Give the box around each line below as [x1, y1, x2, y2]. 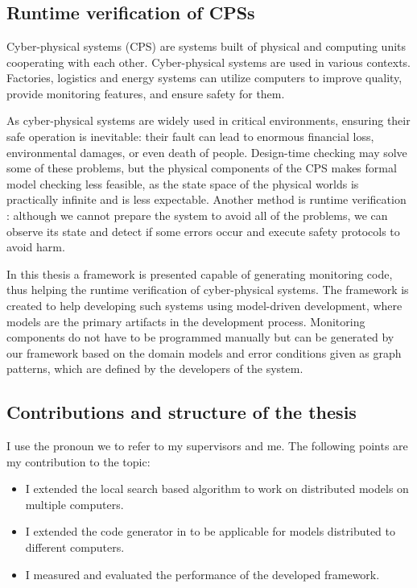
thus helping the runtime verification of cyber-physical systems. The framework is [6, 281, 409, 298]
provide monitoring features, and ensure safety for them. [6, 85, 285, 101]
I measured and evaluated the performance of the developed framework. [25, 565, 380, 582]
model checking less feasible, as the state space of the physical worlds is [6, 175, 359, 192]
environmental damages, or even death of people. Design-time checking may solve [6, 143, 407, 160]
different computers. [25, 539, 125, 556]
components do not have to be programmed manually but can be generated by [6, 329, 394, 346]
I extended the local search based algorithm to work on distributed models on [25, 480, 409, 497]
